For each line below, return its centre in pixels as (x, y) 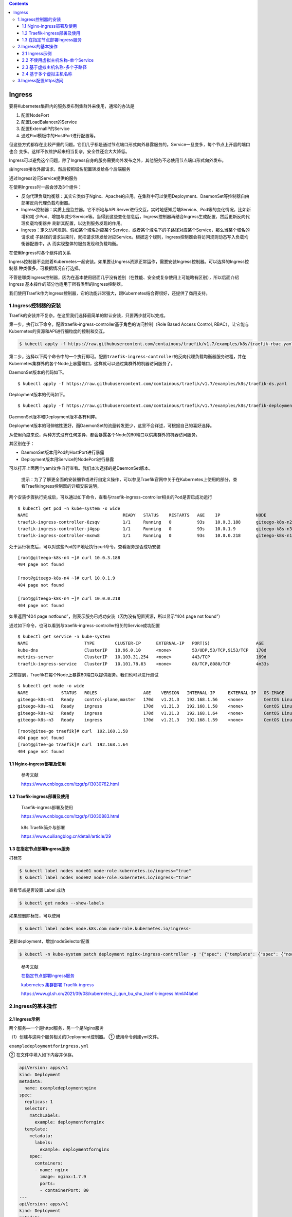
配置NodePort (35, 115)
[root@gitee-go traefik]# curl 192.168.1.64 (73, 745)
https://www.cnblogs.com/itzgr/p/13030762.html (70, 784)
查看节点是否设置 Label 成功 (37, 890)
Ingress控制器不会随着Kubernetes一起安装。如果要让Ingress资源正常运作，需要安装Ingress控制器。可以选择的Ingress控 (129, 262)
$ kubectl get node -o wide (51, 686)
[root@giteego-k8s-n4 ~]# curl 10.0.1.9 (66, 578)
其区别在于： (22, 443)
